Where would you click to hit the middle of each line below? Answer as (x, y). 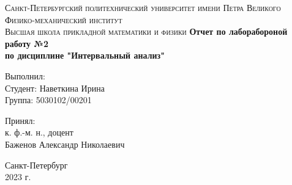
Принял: (20, 120)
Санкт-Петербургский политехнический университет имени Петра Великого (143, 7)
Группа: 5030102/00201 (48, 100)
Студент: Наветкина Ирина (55, 88)
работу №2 (27, 43)
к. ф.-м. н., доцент (39, 132)
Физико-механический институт (64, 19)
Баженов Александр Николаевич (65, 144)
